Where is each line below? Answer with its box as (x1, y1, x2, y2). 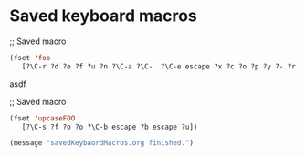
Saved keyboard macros (9, 5, 198, 26)
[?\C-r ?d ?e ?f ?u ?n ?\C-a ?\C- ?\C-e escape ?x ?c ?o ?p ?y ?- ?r (21, 61, 297, 71)
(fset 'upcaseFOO (9, 113, 76, 123)
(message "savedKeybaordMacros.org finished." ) (9, 139, 195, 148)
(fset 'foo (9, 53, 51, 62)
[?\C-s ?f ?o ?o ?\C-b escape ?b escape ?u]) (21, 122, 198, 131)
